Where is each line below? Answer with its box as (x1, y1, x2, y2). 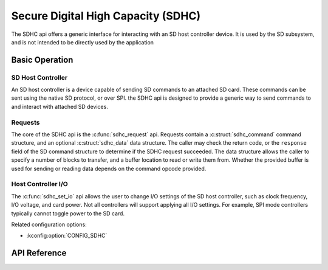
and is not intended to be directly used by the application (11, 38, 154, 46)
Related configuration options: (11, 221, 87, 228)
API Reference (11, 248, 67, 258)
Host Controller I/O (11, 180, 68, 189)
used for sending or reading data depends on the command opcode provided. (11, 165, 207, 172)
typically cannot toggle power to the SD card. (11, 210, 125, 217)
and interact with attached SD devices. (11, 103, 109, 110)
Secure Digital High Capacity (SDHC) (11, 9, 201, 22)
